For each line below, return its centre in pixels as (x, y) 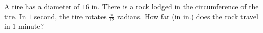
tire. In (15, 16)
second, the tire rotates (70, 16)
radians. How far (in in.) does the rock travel (188, 16)
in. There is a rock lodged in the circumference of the (175, 6)
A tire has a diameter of (42, 6)
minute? (31, 26)
